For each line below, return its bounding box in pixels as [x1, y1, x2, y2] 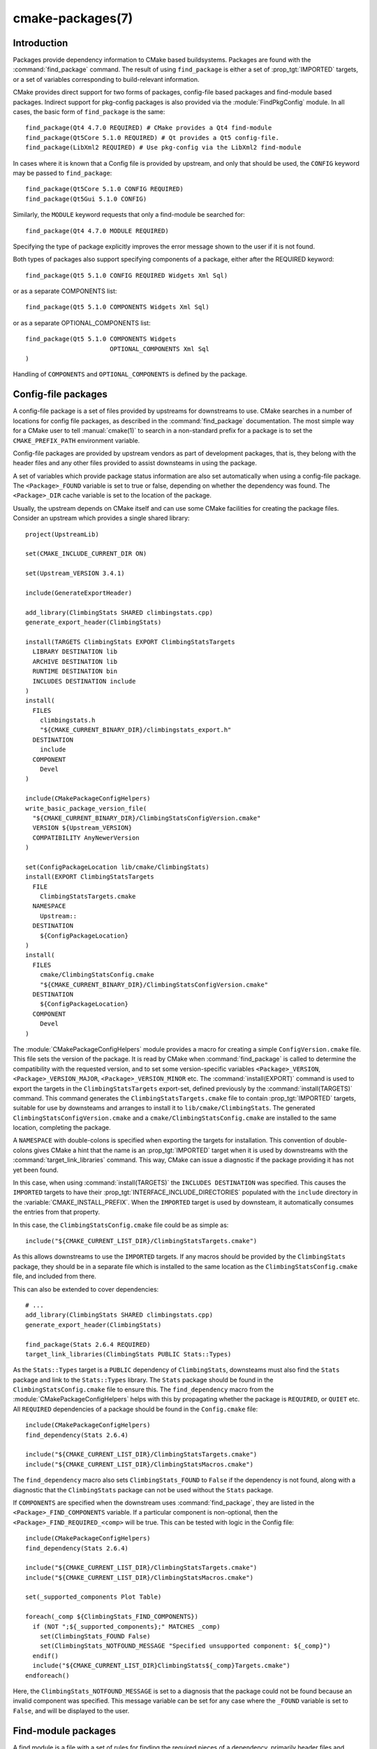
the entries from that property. [13, 1208, 101, 1217]
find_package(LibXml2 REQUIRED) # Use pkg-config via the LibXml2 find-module [25, 143, 302, 152]
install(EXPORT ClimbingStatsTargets [25, 873, 155, 881]
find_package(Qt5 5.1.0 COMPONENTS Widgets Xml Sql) [25, 303, 209, 311]
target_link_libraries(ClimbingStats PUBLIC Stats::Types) [25, 1350, 232, 1358]
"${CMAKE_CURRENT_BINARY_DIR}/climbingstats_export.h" [39, 726, 232, 734]
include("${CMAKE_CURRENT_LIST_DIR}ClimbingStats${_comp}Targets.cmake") [32, 1662, 290, 1670]
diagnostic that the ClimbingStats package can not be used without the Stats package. [13, 1485, 274, 1494]
